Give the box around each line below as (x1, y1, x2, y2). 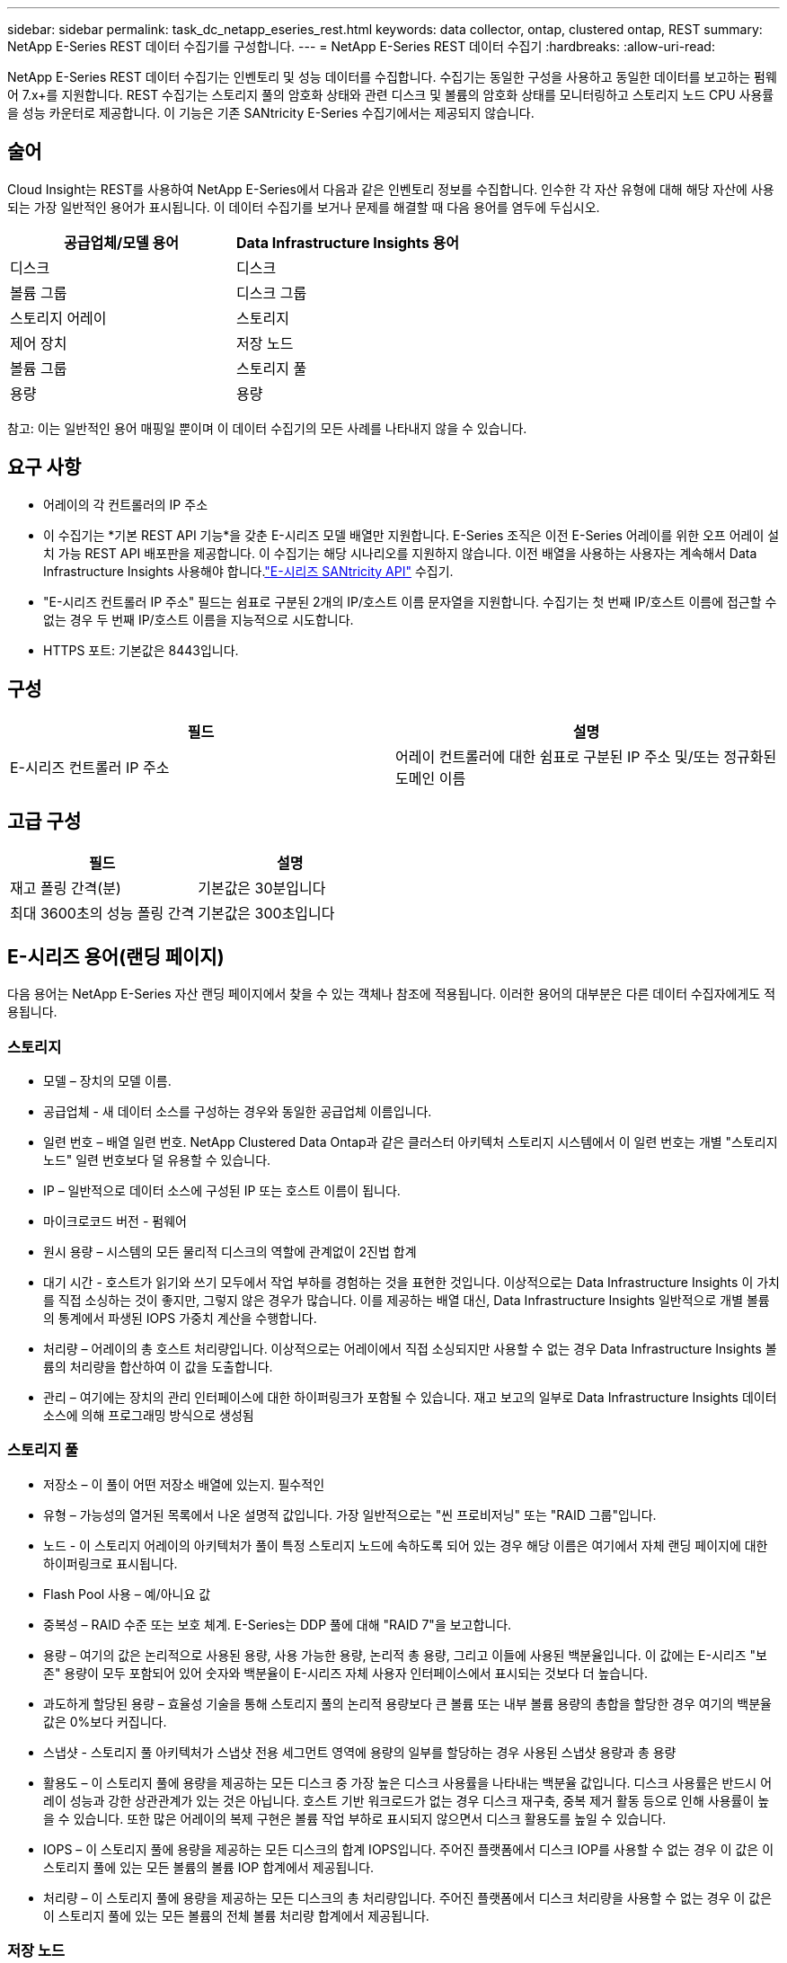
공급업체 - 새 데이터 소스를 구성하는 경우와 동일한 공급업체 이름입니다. (43, 1103, 432, 1119)
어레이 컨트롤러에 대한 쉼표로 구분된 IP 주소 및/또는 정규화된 (395, 747, 777, 766)
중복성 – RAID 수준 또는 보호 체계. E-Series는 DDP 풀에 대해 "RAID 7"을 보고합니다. (43, 1616, 512, 1632)
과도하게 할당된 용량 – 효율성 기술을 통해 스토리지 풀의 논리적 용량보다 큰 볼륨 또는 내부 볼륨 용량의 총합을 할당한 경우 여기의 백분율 (43, 1695, 772, 1711)
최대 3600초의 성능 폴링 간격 (10, 904, 195, 923)
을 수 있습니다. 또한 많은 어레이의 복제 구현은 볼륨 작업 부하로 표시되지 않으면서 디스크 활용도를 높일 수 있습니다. (43, 1810, 667, 1826)
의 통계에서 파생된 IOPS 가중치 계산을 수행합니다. (43, 1310, 317, 1326)
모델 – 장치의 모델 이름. (43, 1072, 172, 1088)
